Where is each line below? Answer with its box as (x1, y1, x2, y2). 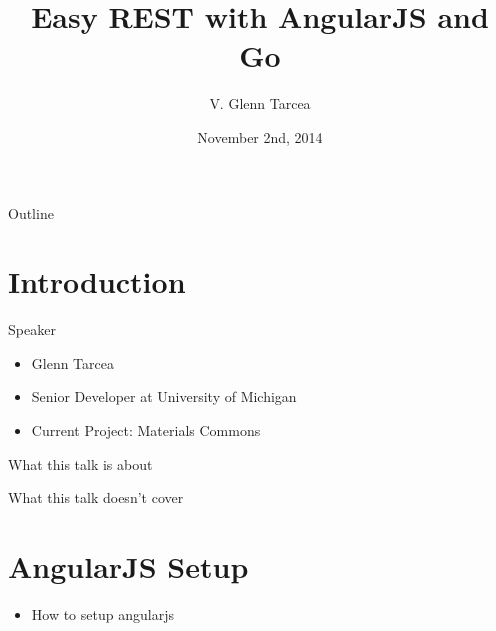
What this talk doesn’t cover (8, 487, 184, 508)
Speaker (8, 319, 56, 340)
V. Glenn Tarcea (209, 93, 311, 114)
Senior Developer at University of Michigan (31, 386, 297, 407)
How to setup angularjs (31, 603, 174, 624)
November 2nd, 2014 (197, 126, 323, 147)
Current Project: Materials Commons (31, 420, 261, 440)
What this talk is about (8, 453, 153, 474)
